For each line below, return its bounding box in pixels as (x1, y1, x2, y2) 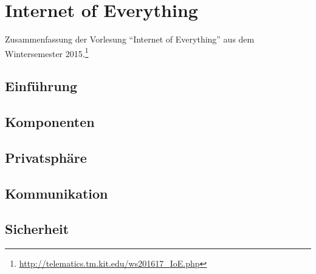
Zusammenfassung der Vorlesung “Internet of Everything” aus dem (5, 33, 255, 46)
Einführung (5, 77, 78, 95)
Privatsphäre (5, 148, 87, 166)
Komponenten (5, 112, 95, 131)
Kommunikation (5, 183, 108, 202)
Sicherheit (5, 219, 69, 238)
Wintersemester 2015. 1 (5, 45, 89, 60)
